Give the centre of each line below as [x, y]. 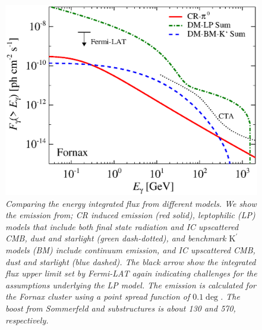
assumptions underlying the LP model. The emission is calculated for [131, 285]
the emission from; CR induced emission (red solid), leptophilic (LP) [130, 215]
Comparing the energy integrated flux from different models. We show [131, 203]
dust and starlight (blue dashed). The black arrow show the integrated [131, 261]
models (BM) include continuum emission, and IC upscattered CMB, [130, 250]
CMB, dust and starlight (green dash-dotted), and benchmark [116, 238]
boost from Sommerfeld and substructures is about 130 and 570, [121, 308]
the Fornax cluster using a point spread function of [98, 296]
